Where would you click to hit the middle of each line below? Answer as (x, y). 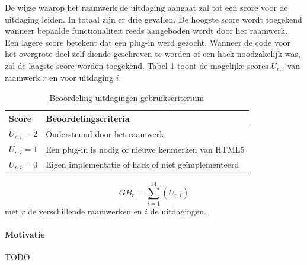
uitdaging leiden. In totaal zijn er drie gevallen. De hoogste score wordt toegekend (153, 19)
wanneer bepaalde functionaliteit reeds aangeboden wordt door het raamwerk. (146, 31)
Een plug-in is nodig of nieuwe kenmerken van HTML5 (145, 149)
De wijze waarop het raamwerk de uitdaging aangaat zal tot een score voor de (146, 7)
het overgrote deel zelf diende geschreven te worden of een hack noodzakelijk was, (153, 54)
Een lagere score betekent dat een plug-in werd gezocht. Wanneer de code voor (148, 42)
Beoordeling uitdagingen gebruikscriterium (127, 98)
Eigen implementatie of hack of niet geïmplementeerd (143, 164)
